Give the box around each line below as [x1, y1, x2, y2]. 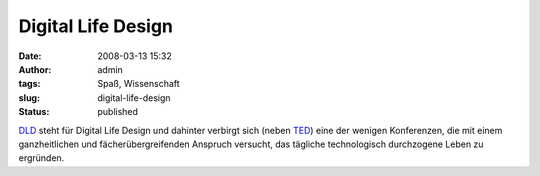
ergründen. [18, 152, 65, 164]
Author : [18, 63, 52, 75]
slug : [18, 91, 40, 104]
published [97, 106, 139, 118]
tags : [18, 78, 41, 90]
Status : [18, 106, 50, 118]
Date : [18, 50, 42, 62]
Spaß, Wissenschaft [97, 78, 180, 90]
